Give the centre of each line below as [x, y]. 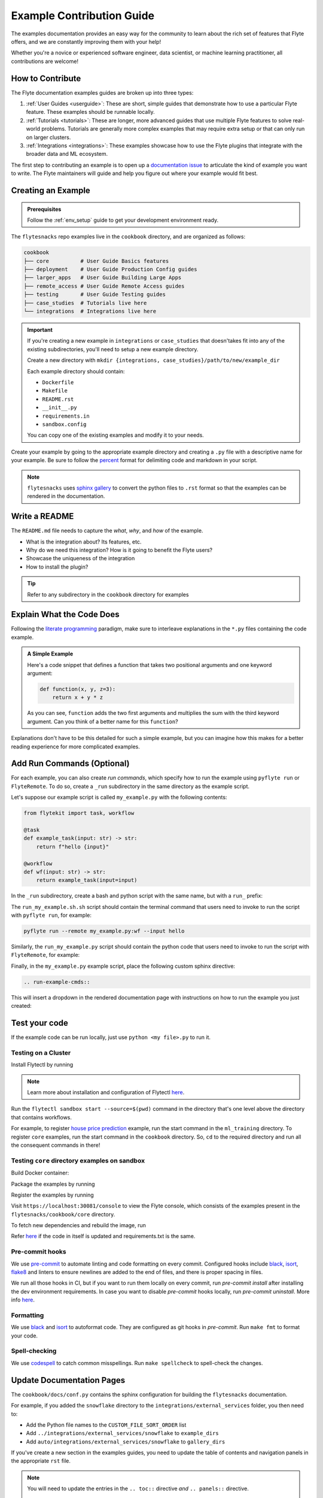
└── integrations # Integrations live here [90, 311]
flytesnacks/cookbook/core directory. [63, 1214]
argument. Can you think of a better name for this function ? [103, 721]
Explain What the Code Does [65, 614]
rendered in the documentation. [66, 496]
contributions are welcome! [45, 61]
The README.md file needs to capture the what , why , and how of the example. [107, 531]
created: [22, 1006]
